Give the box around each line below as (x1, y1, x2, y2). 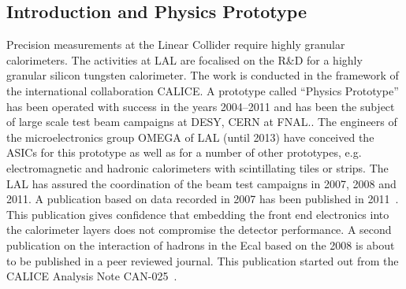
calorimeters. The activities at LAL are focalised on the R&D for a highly (6, 51, 363, 68)
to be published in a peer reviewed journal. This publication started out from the (6, 252, 399, 269)
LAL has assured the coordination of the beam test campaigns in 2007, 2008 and (6, 175, 397, 191)
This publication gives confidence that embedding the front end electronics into (6, 206, 389, 222)
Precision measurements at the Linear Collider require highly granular (6, 36, 345, 53)
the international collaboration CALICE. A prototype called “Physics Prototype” (6, 82, 399, 98)
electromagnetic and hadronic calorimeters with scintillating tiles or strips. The (6, 159, 389, 176)
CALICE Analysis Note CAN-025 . (6, 268, 177, 284)
